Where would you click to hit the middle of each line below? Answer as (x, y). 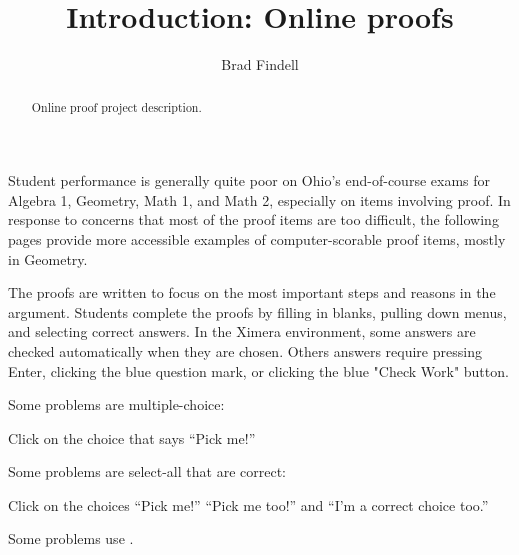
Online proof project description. (116, 106)
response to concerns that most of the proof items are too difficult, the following (253, 219)
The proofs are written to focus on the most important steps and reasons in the (252, 292)
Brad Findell (260, 64)
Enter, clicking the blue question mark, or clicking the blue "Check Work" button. (258, 370)
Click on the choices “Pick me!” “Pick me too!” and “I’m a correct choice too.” (248, 504)
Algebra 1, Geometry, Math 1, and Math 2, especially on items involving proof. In (259, 199)
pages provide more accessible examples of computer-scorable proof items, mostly (257, 238)
